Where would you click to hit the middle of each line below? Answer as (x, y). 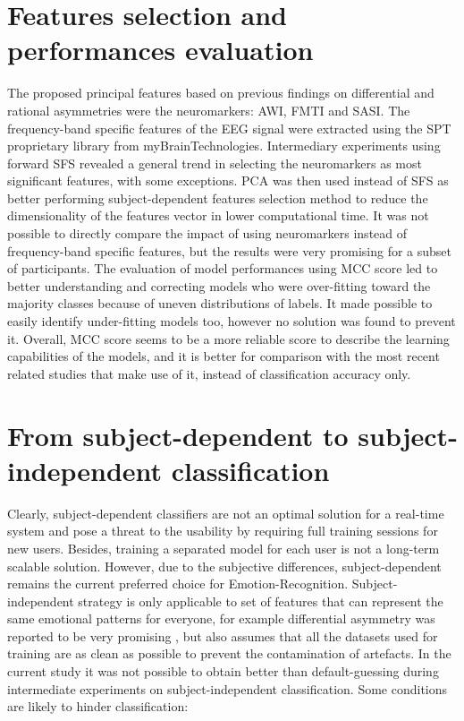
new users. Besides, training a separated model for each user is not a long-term (224, 548)
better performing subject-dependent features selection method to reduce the (218, 197)
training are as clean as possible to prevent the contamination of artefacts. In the (229, 653)
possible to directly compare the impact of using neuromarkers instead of (207, 233)
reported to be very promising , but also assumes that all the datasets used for (223, 635)
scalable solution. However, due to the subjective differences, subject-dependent (224, 566)
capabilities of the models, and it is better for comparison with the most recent (224, 356)
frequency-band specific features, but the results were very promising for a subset (230, 250)
